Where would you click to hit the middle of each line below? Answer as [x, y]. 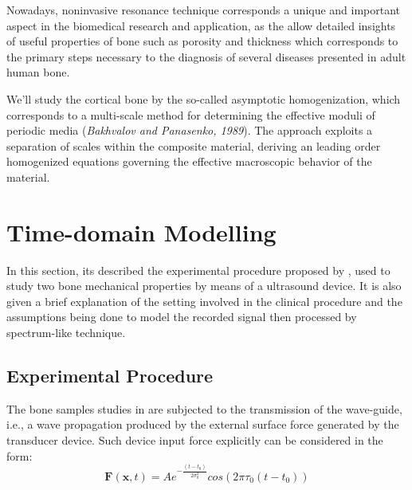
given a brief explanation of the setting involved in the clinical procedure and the [204, 301]
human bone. [38, 72]
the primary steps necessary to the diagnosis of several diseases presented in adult [206, 56]
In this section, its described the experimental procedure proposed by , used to [198, 270]
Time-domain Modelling [141, 231]
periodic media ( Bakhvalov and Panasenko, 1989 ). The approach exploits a [190, 130]
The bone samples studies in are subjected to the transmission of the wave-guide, [204, 408]
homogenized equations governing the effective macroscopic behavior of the [189, 161]
